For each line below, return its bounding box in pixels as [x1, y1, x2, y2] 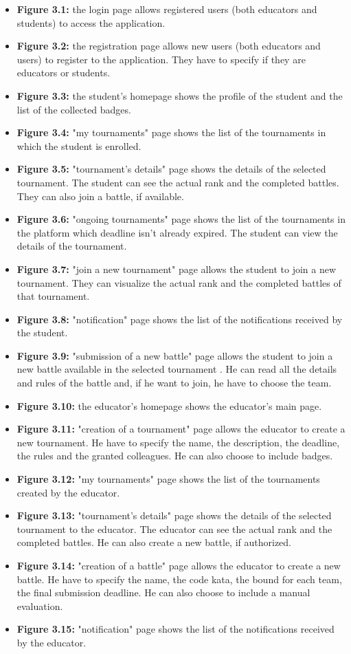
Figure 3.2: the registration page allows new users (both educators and [16, 39, 321, 53]
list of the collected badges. [16, 102, 131, 116]
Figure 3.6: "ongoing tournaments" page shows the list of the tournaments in [16, 212, 346, 226]
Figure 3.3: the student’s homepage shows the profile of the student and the [16, 88, 343, 102]
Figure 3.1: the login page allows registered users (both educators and [16, 2, 317, 16]
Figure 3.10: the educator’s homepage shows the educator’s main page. [16, 398, 322, 413]
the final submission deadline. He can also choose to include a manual [16, 585, 310, 600]
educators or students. [16, 65, 111, 80]
